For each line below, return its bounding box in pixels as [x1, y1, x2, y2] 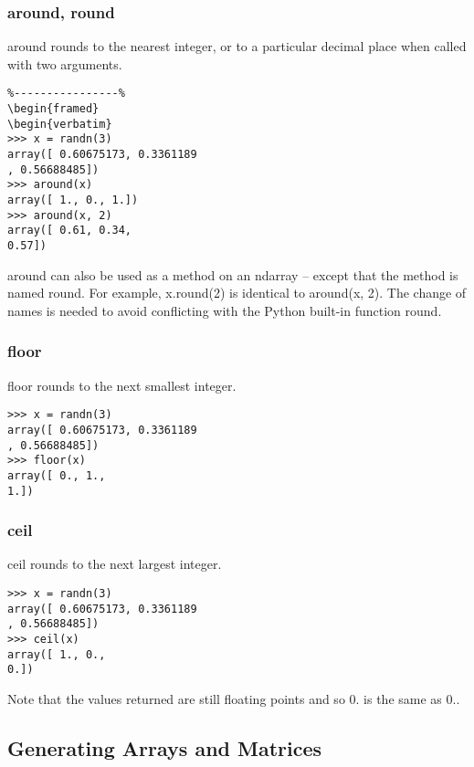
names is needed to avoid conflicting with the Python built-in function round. [7, 300, 442, 320]
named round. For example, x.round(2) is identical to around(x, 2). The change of [7, 283, 467, 302]
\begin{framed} [7, 102, 100, 116]
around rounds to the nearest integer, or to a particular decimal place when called [7, 37, 467, 56]
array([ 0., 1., [7, 468, 106, 482]
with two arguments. [7, 54, 122, 73]
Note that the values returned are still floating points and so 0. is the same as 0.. [7, 688, 460, 708]
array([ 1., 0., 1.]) [7, 194, 139, 206]
